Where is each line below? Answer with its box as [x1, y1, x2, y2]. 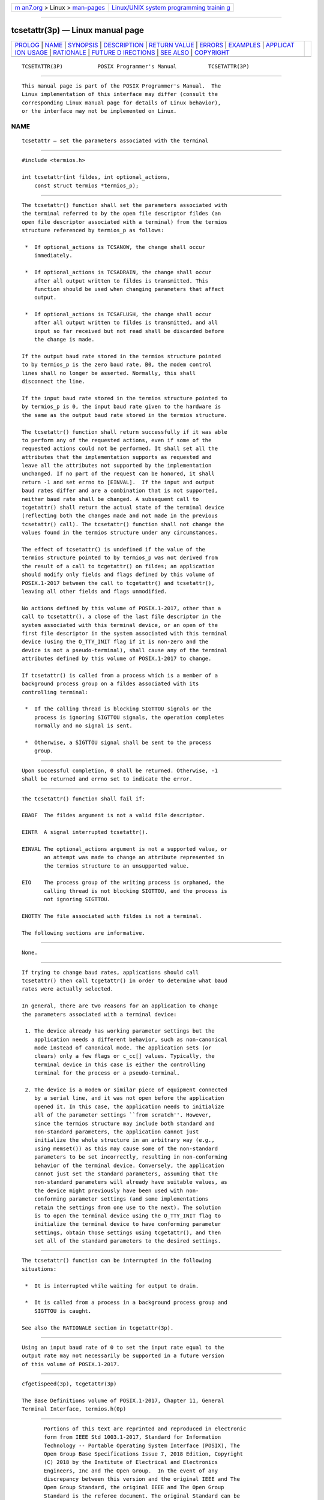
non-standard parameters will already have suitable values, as [34, 1179, 227, 1186]
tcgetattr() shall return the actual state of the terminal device [22, 504, 224, 511]
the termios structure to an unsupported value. [44, 862, 190, 869]
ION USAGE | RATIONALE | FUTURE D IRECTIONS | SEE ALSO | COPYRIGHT [14, 48, 230, 56]
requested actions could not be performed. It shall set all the [22, 445, 218, 452]
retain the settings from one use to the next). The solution [34, 1204, 221, 1211]
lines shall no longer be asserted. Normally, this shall [22, 370, 196, 376]
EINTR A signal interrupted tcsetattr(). [22, 829, 149, 836]
